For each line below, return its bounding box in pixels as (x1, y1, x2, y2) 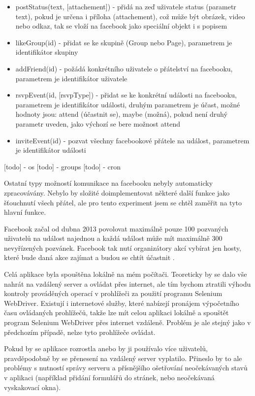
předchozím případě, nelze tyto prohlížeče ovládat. (4, 327, 156, 337)
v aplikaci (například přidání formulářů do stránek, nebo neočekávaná (4, 372, 215, 382)
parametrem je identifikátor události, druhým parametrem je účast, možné (15, 99, 240, 109)
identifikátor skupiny (15, 47, 78, 57)
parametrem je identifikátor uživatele (15, 73, 127, 83)
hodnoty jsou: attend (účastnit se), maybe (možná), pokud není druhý (15, 109, 227, 119)
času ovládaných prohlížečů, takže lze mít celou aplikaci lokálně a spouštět (4, 307, 229, 318)
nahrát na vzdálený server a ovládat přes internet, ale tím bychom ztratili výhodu (4, 278, 251, 289)
